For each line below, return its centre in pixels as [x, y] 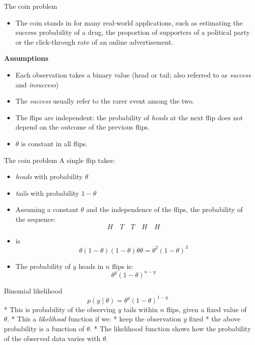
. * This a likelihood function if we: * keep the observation [94, 319]
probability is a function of [44, 328]
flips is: [123, 266]
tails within [141, 309]
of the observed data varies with [52, 338]
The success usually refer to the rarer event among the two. [105, 101]
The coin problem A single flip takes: [60, 160]
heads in [91, 266]
